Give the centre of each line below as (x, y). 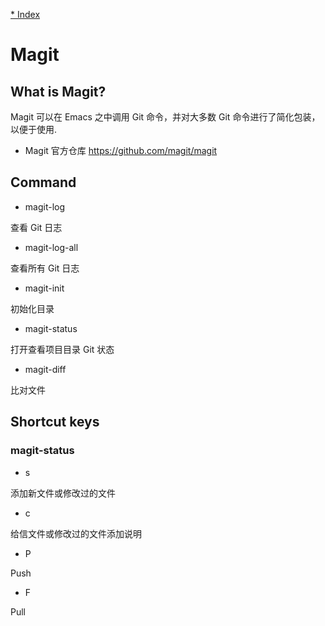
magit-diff (45, 369)
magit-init (44, 288)
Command (43, 182)
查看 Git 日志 (36, 227)
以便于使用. (34, 129)
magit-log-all (51, 247)
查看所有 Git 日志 (45, 268)
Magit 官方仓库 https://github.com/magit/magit (121, 150)
